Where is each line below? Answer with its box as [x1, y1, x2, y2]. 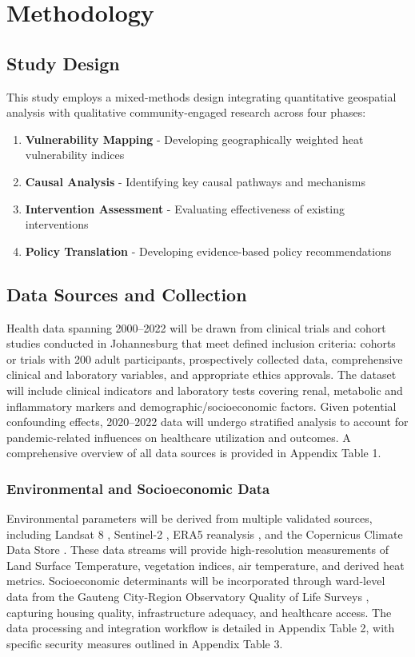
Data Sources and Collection [6, 281, 247, 306]
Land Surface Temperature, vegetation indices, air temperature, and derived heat [6, 556, 405, 573]
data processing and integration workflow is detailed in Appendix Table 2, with [6, 619, 395, 636]
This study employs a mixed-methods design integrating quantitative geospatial [6, 88, 397, 105]
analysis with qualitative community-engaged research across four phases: [6, 104, 366, 121]
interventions [25, 216, 89, 233]
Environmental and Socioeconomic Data [6, 478, 270, 498]
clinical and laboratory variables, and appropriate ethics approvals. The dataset [6, 366, 397, 383]
